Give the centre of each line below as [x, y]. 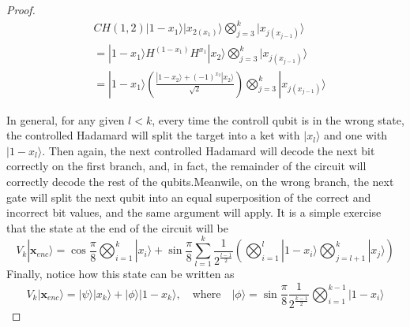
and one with [355, 135]
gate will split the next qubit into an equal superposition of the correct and [189, 197]
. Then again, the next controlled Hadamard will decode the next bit [209, 150]
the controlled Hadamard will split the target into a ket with [153, 135]
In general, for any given [66, 119]
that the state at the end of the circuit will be [117, 227]
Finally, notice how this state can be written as [120, 274]
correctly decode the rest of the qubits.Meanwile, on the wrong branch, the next [200, 181]
